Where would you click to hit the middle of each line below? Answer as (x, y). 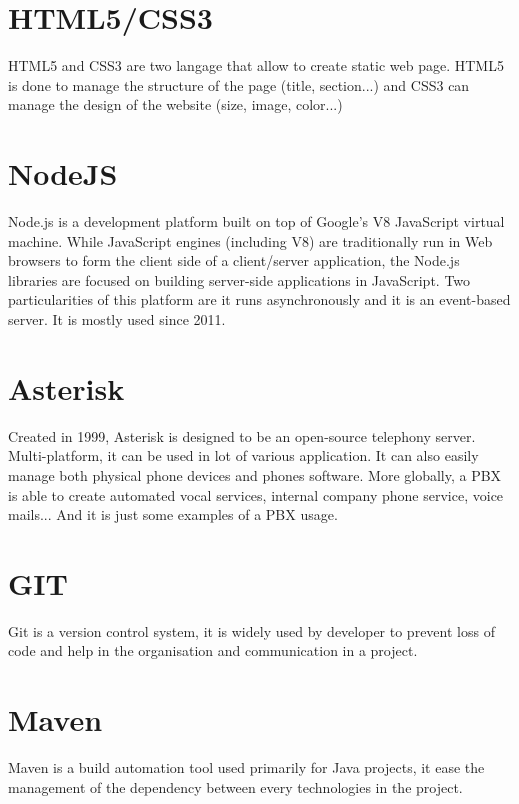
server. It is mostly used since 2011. (117, 319)
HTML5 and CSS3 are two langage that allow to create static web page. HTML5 (256, 65)
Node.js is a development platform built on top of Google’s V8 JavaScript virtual (256, 221)
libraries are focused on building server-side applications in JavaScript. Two (239, 279)
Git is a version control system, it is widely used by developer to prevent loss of (251, 630)
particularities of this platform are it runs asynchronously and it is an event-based (259, 299)
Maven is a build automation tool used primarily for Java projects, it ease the (246, 767)
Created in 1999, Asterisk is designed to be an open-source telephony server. (242, 435)
